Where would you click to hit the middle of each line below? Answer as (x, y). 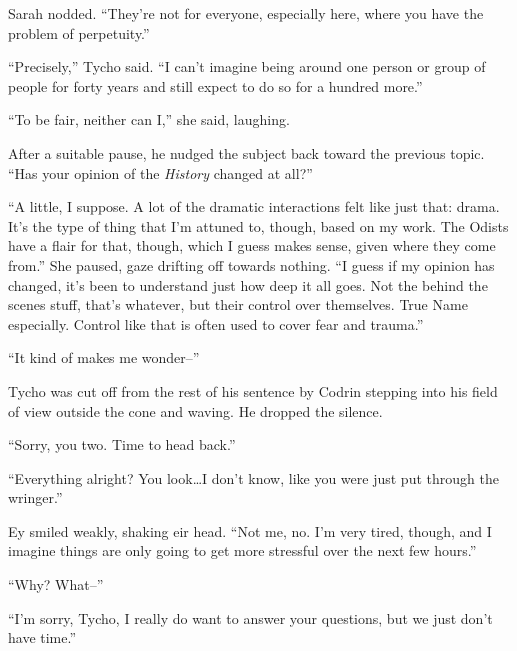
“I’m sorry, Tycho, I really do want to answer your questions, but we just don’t (250, 617)
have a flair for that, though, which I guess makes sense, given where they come (252, 245)
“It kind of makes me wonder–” (104, 357)
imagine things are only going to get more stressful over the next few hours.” (242, 550)
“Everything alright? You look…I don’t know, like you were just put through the (253, 477)
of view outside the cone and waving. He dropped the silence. (195, 410)
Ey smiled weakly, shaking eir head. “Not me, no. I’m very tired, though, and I (250, 530)
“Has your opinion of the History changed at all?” (160, 172)
